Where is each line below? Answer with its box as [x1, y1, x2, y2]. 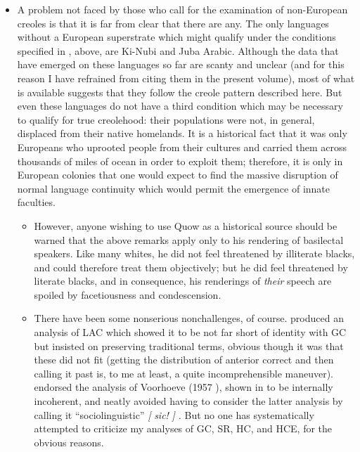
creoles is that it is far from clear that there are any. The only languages [17, 15, 329, 30]
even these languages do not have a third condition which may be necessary [17, 98, 343, 113]
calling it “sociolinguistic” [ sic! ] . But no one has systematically [34, 407, 314, 422]
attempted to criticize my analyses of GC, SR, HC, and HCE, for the [34, 421, 333, 436]
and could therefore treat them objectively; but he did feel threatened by [34, 259, 348, 274]
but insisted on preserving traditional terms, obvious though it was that [34, 338, 344, 353]
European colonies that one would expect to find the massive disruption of [17, 167, 338, 182]
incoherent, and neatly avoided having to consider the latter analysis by [34, 394, 343, 408]
